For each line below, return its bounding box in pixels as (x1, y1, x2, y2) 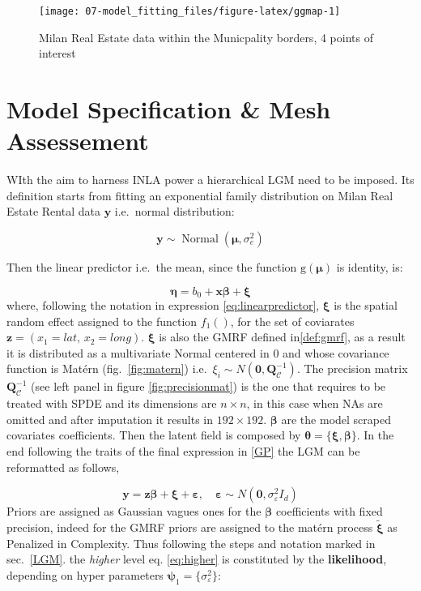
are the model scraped (281, 410, 391, 427)
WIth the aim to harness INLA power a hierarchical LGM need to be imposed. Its (6, 171, 415, 188)
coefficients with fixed (275, 503, 383, 520)
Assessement (6, 124, 149, 157)
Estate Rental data (6, 203, 100, 220)
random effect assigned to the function (6, 312, 198, 329)
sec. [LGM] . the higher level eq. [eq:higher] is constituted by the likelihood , (6, 550, 387, 567)
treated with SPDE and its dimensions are (6, 395, 217, 412)
